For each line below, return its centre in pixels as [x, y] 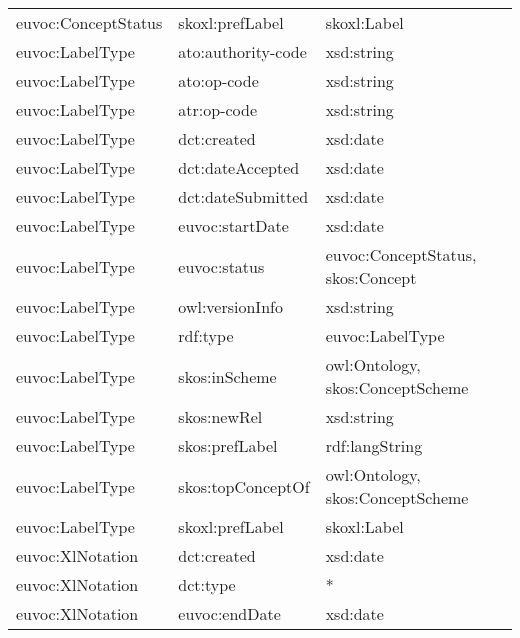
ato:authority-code [242, 51]
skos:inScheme [227, 376]
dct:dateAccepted [239, 167]
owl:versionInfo [230, 306]
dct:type [207, 584]
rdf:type [206, 335]
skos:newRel [220, 416]
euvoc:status [221, 266]
